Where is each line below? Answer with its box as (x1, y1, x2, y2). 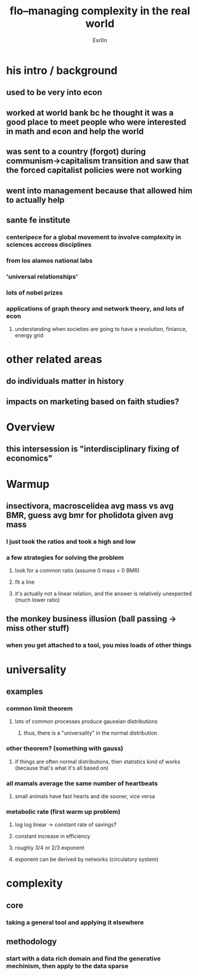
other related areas (6, 353, 102, 366)
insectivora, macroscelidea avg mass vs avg (6, 501, 174, 511)
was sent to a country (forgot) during (6, 147, 146, 157)
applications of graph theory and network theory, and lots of (6, 304, 184, 312)
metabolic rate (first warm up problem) (6, 807, 121, 816)
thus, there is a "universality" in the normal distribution (23, 729, 158, 737)
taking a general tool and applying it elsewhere (6, 918, 144, 927)
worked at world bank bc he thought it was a (6, 107, 174, 117)
